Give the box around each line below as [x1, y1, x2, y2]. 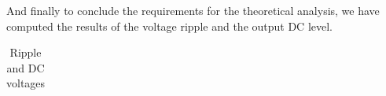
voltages [6, 75, 46, 91]
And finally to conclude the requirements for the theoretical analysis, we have [6, 2, 380, 18]
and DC [6, 59, 45, 76]
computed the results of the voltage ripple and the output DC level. [6, 17, 333, 34]
